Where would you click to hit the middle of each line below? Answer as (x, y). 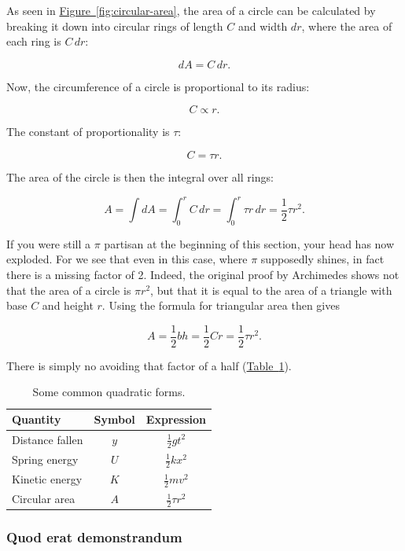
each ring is (34, 41)
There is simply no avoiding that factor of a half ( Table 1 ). (149, 365)
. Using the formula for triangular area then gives (221, 305)
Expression (176, 419)
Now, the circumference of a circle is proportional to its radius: (158, 86)
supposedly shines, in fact (322, 259)
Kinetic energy (47, 479)
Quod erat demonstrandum (94, 537)
